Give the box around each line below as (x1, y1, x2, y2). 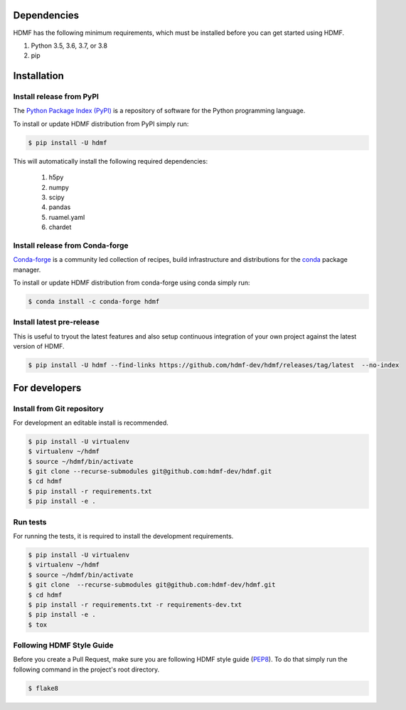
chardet (48, 223, 72, 231)
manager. (13, 265, 41, 274)
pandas (48, 203, 71, 211)
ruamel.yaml (48, 213, 85, 221)
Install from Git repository (13, 403, 105, 413)
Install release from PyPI (13, 92, 100, 102)
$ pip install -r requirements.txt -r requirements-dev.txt (28, 600, 242, 608)
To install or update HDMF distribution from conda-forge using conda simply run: (13, 278, 250, 287)
